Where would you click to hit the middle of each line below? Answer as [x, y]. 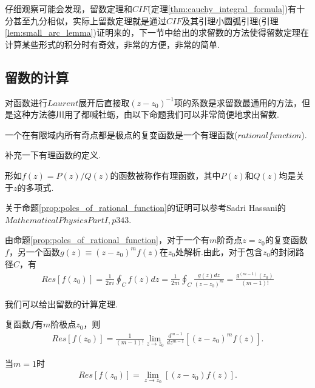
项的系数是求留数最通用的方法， [238, 102]
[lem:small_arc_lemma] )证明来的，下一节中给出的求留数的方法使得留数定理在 [157, 32]
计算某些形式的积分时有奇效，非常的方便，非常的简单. [112, 44]
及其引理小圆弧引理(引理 [230, 20]
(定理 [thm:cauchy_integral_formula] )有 [222, 8]
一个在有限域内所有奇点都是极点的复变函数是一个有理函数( [121, 134]
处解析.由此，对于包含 [219, 251]
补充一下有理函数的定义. [53, 155]
